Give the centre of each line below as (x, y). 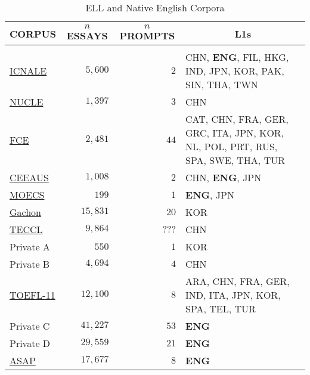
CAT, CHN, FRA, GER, (237, 119)
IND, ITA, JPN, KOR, (233, 295)
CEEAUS (29, 177)
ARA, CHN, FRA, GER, (238, 281)
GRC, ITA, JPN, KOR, (235, 133)
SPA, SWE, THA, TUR (235, 160)
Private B (30, 264)
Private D (30, 343)
